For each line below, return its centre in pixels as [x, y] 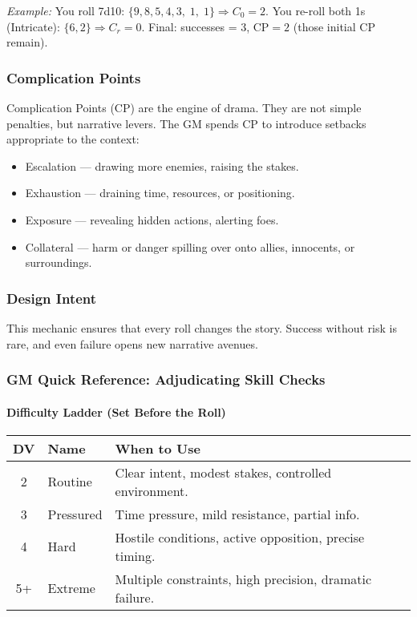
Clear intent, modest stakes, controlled [223, 472]
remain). [27, 42]
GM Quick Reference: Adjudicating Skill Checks [166, 379]
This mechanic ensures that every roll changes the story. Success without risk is [202, 327]
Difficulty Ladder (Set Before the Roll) [116, 411]
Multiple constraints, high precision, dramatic [243, 579]
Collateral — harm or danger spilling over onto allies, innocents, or [190, 246]
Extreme [71, 588]
